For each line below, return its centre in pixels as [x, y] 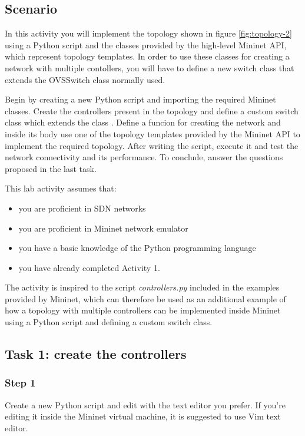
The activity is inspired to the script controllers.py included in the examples [142, 287]
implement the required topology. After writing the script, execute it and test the [152, 145]
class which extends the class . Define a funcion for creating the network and [143, 122]
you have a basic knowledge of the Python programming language [137, 248]
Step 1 [20, 383]
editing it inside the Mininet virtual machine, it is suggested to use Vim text [143, 416]
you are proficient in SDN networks [82, 208]
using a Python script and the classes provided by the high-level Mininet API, [146, 44]
